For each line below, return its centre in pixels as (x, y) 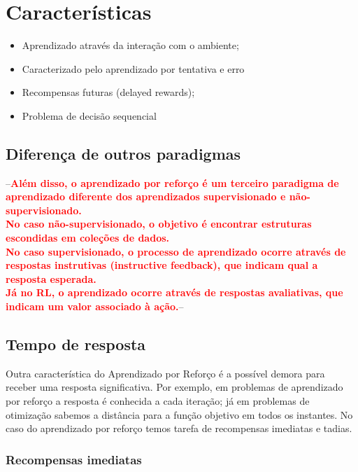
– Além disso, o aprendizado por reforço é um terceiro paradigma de (172, 182)
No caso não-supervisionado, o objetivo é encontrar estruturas (159, 224)
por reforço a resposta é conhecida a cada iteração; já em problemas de (158, 401)
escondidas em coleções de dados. (88, 238)
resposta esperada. (51, 278)
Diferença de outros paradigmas (123, 153)
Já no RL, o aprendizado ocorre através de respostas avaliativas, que (174, 292)
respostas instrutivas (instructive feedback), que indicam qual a (162, 265)
